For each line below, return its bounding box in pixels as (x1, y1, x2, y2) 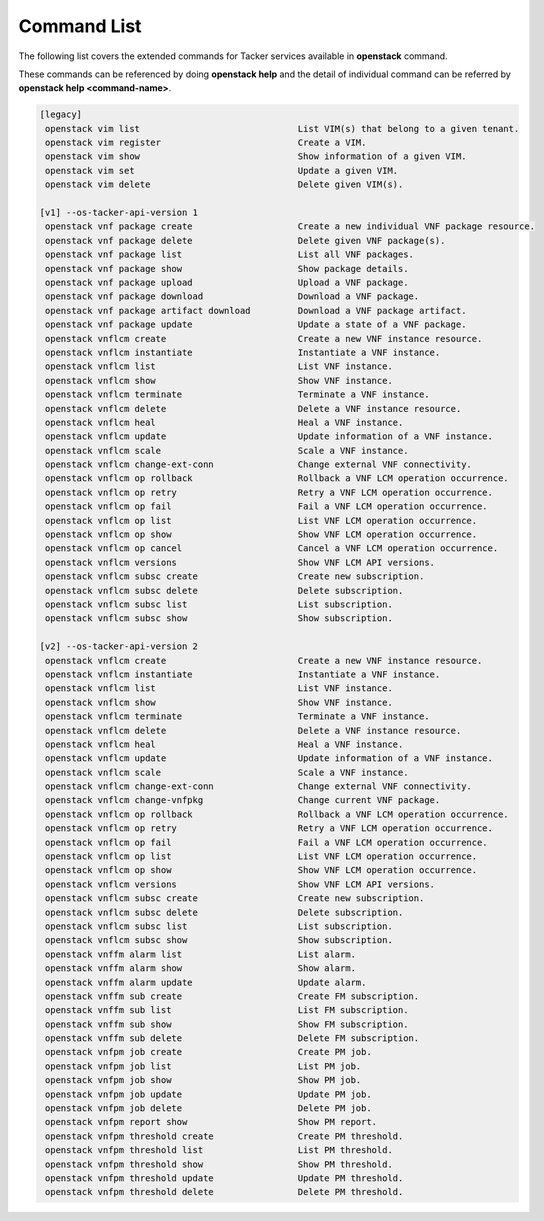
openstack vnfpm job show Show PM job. (45, 1075, 362, 1086)
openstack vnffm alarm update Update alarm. (45, 976, 367, 988)
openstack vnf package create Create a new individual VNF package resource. (45, 221, 535, 232)
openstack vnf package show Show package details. (45, 263, 409, 274)
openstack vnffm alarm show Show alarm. (45, 963, 357, 974)
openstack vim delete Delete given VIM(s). (45, 179, 404, 190)
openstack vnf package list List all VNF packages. (45, 249, 415, 260)
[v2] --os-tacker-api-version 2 (39, 641, 199, 652)
